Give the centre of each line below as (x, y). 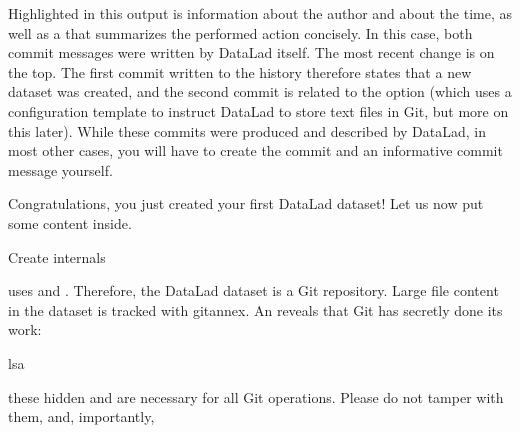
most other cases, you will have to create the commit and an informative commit (255, 150)
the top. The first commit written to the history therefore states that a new (240, 71)
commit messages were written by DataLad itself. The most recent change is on (251, 52)
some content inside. (70, 222)
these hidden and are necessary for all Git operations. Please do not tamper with (256, 396)
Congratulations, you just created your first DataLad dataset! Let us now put (246, 203)
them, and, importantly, (81, 416)
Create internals (57, 256)
